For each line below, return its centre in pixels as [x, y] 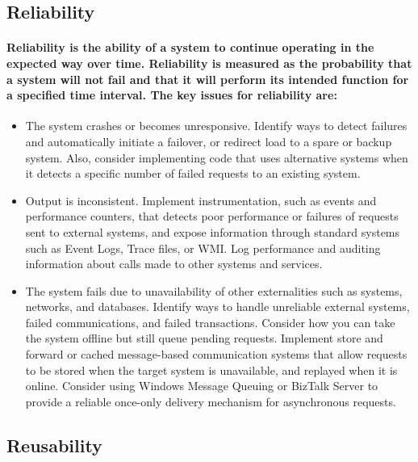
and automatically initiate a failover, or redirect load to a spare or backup [209, 141]
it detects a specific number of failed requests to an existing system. [193, 173]
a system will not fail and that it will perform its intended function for [208, 79]
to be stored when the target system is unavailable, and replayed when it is [211, 370]
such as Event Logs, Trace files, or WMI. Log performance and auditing [203, 248]
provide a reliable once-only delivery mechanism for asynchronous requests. [211, 401]
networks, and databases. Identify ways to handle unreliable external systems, [217, 307]
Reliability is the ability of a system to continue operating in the [190, 47]
